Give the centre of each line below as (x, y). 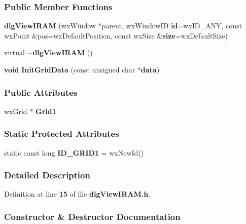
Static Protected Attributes (62, 134)
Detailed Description (47, 175)
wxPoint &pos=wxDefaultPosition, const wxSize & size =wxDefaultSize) (116, 35)
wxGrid (16, 111)
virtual (14, 52)
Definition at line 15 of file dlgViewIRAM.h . (77, 194)
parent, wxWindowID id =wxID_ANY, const (172, 26)
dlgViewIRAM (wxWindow (50, 26)
